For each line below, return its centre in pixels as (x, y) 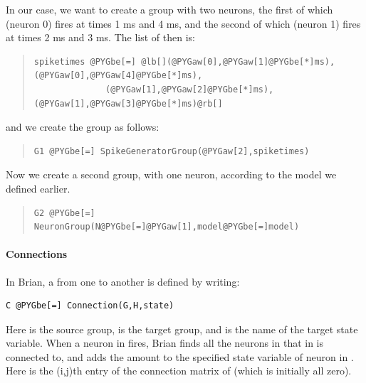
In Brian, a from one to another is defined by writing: (123, 281)
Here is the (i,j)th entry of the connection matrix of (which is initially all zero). (179, 371)
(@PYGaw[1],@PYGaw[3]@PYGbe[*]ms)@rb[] (128, 103)
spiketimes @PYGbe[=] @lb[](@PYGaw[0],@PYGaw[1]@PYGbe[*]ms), (184, 61)
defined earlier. (38, 188)
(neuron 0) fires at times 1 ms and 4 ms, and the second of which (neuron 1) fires (183, 23)
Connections (37, 254)
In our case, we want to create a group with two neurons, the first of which (169, 9)
